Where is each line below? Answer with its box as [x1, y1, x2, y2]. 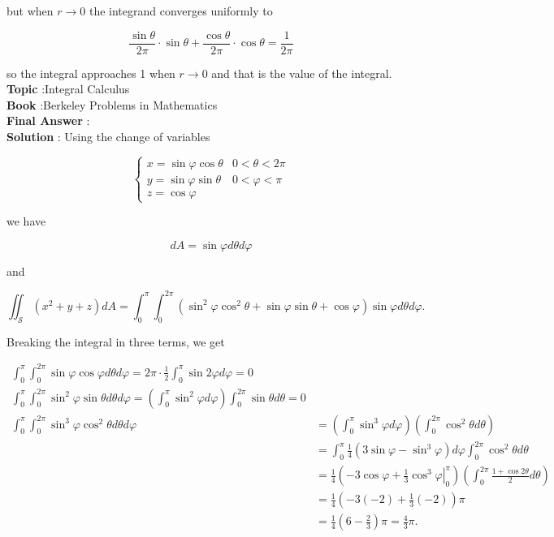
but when [6, 2, 54, 19]
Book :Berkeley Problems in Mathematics [6, 96, 218, 113]
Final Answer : [6, 112, 90, 129]
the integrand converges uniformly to [89, 2, 273, 19]
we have [6, 213, 46, 230]
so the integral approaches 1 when [6, 64, 175, 81]
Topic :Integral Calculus [6, 80, 130, 97]
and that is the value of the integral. [211, 64, 392, 81]
